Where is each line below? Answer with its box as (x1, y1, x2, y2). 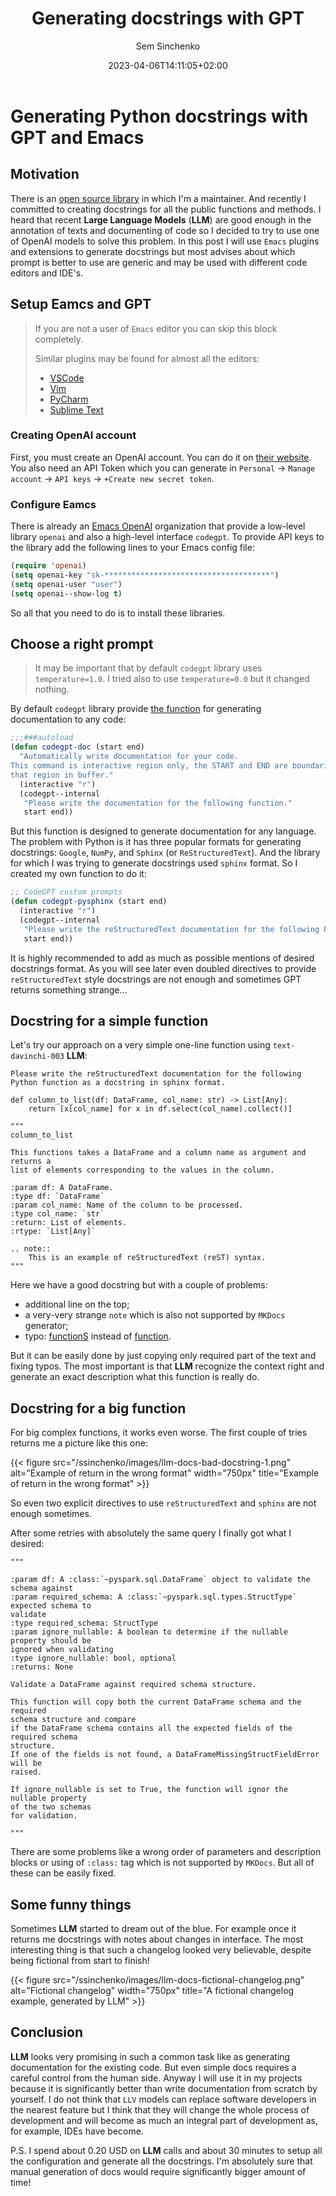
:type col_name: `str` (10, 1209, 105, 1219)
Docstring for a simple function (10, 1012, 209, 1029)
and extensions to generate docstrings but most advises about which (10, 245, 296, 257)
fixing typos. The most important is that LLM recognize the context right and (10, 1360, 325, 1372)
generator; (24, 1320, 69, 1332)
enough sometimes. (10, 1508, 92, 1520)
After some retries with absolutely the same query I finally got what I (10, 1527, 292, 1539)
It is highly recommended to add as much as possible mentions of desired (10, 952, 315, 964)
